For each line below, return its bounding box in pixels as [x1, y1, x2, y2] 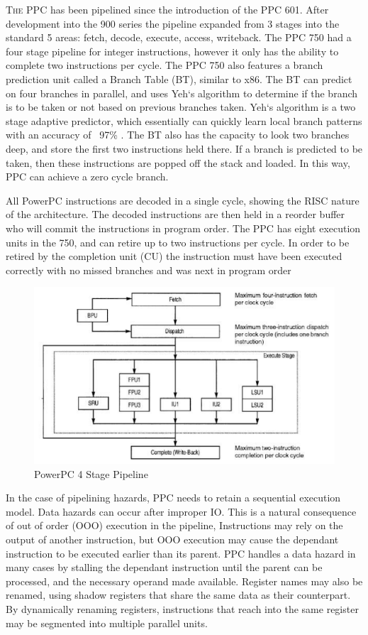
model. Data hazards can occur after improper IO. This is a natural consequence [6, 504, 357, 519]
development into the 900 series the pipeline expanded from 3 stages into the [6, 16, 340, 31]
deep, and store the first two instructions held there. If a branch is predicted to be [6, 141, 363, 156]
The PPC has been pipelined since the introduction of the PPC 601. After [6, 2, 329, 16]
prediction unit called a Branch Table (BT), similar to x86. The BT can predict [6, 71, 352, 86]
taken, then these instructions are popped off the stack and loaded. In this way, [6, 155, 350, 170]
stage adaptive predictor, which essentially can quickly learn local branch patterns [6, 113, 362, 128]
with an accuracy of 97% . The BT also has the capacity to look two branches [6, 127, 350, 142]
